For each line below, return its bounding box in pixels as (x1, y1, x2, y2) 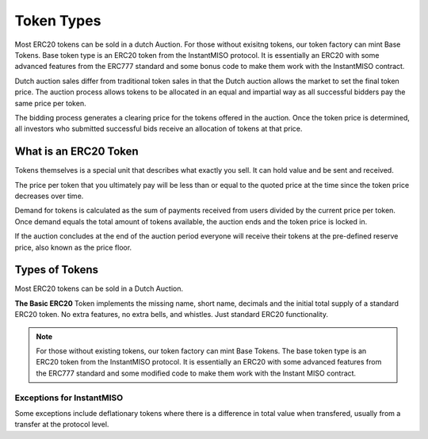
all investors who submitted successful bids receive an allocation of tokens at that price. (14, 124, 303, 134)
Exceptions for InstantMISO (14, 392, 124, 403)
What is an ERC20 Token (14, 145, 139, 158)
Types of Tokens (14, 263, 99, 277)
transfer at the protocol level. (14, 420, 109, 429)
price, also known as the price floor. (14, 242, 132, 252)
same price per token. (14, 98, 86, 108)
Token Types (14, 12, 101, 29)
